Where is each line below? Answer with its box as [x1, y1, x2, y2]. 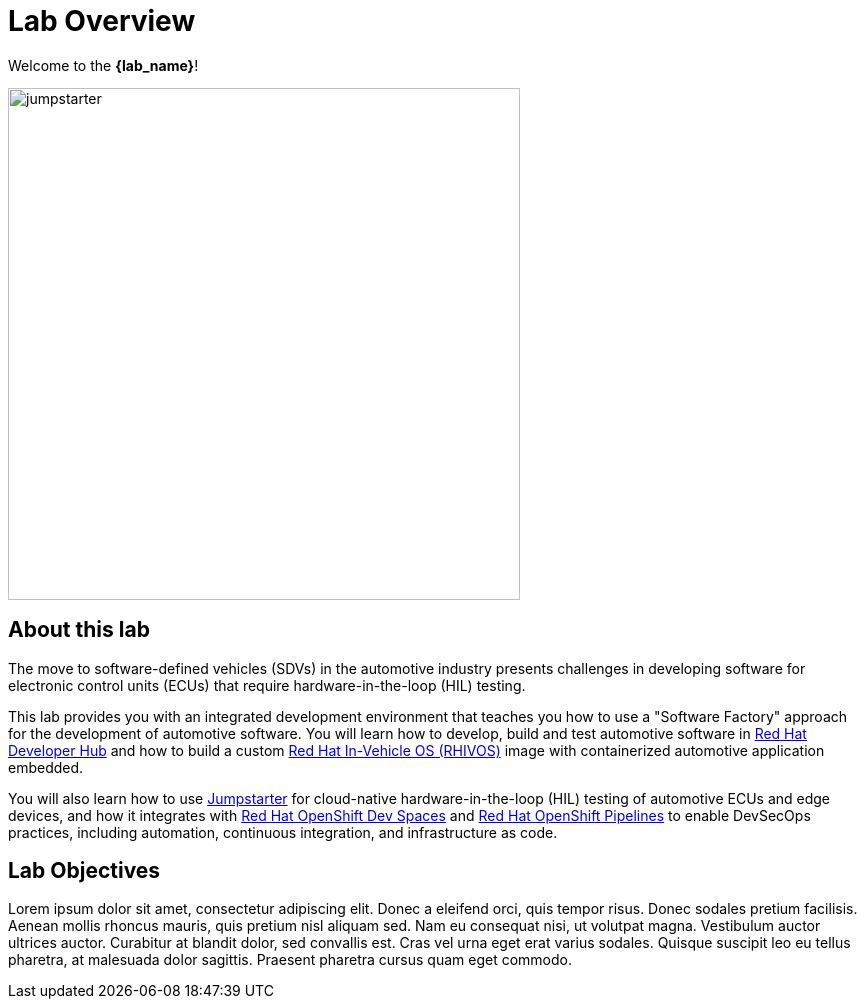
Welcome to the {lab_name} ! [8, 56, 199, 74]
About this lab [8, 617, 150, 643]
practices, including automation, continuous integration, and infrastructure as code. [8, 823, 558, 841]
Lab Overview [8, 4, 196, 38]
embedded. [8, 758, 84, 776]
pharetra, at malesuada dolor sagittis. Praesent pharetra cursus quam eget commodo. [8, 951, 572, 969]
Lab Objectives [8, 858, 161, 884]
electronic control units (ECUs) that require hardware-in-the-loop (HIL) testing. [8, 676, 526, 694]
